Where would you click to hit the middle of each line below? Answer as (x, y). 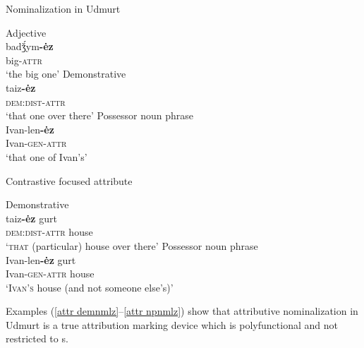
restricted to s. (37, 338)
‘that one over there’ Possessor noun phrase (99, 115)
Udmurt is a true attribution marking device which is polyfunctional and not (172, 324)
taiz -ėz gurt (31, 218)
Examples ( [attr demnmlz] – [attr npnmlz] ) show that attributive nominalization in (182, 311)
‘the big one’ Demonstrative (66, 74)
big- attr (24, 60)
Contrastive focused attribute (69, 180)
